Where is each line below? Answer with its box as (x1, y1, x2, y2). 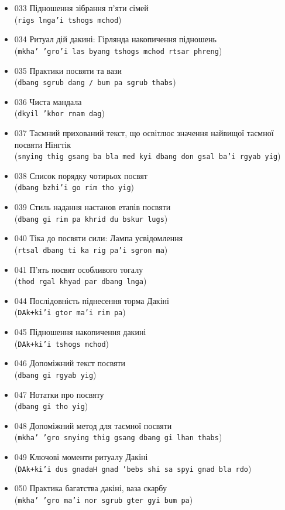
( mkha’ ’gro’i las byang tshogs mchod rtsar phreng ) (14, 44, 222, 56)
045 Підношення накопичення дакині (14, 326, 146, 338)
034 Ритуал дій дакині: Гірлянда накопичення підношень (14, 33, 217, 45)
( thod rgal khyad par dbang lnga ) (14, 275, 147, 287)
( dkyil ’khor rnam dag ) (14, 107, 105, 119)
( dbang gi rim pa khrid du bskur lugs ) (14, 212, 168, 224)
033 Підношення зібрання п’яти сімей (14, 2, 149, 13)
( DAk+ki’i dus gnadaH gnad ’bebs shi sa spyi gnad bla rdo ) (14, 462, 252, 474)
